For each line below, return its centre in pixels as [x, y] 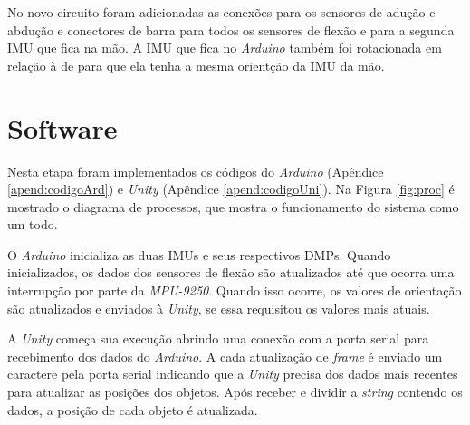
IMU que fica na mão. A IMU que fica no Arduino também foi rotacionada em [225, 48]
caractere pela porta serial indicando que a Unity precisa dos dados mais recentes [233, 374]
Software [62, 127]
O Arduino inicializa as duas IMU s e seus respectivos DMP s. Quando [199, 254]
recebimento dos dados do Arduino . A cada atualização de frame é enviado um [225, 356]
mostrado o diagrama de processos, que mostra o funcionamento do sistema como [233, 206]
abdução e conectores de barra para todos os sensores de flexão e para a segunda [231, 29]
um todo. [33, 224]
